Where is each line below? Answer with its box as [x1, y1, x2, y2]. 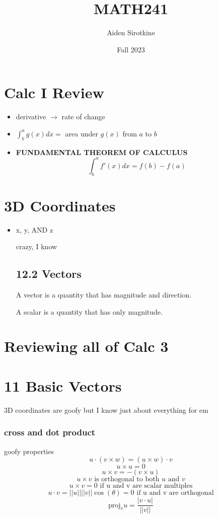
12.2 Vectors [16, 266, 82, 281]
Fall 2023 [117, 44, 145, 54]
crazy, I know [16, 241, 57, 252]
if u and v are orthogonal [136, 489, 214, 497]
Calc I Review [4, 82, 104, 103]
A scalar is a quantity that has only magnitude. [16, 306, 163, 317]
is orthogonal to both [94, 476, 160, 483]
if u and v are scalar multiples [100, 482, 193, 490]
